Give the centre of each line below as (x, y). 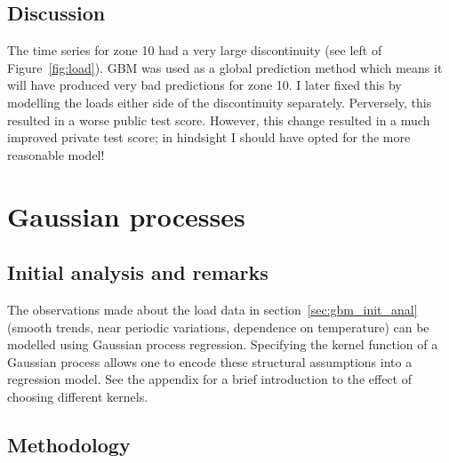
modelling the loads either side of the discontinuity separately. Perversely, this (220, 102)
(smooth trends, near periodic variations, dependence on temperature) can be (218, 327)
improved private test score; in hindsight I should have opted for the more (209, 137)
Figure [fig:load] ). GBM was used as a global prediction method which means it (225, 67)
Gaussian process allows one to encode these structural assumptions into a (210, 361)
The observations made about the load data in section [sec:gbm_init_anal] (212, 309)
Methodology (69, 444)
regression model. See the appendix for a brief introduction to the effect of (209, 379)
